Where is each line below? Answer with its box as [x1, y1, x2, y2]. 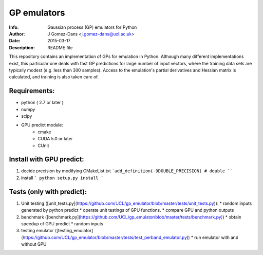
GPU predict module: [21, 122, 63, 128]
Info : [9, 24, 19, 30]
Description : [9, 44, 35, 51]
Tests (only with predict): [9, 187, 87, 196]
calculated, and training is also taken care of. [9, 74, 99, 80]
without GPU [21, 241, 47, 247]
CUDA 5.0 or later [38, 136, 73, 142]
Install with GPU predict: [9, 155, 84, 164]
